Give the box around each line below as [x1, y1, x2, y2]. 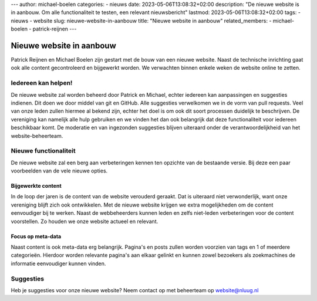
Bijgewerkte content [11, 182, 62, 190]
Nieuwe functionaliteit [11, 147, 76, 155]
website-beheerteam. [11, 132, 63, 139]
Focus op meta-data [11, 232, 62, 240]
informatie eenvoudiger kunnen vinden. [11, 260, 106, 267]
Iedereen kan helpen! [11, 79, 73, 87]
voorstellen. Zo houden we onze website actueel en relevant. [11, 218, 158, 225]
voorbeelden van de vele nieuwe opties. [11, 167, 108, 174]
